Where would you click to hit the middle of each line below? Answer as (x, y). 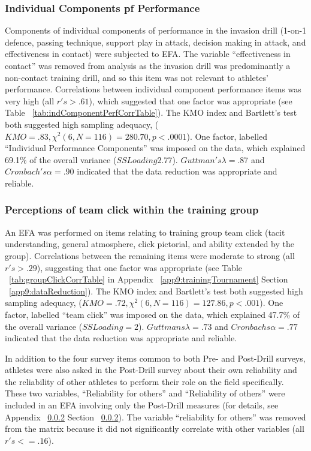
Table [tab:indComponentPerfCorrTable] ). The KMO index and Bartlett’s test (151, 112)
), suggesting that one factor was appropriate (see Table (140, 267)
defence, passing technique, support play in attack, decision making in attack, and (155, 42)
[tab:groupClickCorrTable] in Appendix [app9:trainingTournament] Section (149, 279)
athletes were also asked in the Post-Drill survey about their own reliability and (151, 370)
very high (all (30, 100)
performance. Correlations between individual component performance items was (153, 89)
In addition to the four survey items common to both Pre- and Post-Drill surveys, (155, 358)
